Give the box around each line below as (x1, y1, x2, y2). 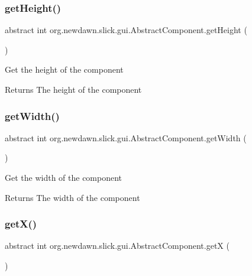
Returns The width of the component (5, 191, 140, 203)
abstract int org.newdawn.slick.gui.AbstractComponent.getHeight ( (5, 24, 247, 36)
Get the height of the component (5, 63, 124, 76)
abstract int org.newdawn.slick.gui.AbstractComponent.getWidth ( (5, 131, 247, 144)
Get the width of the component (5, 171, 122, 183)
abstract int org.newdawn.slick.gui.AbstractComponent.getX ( (5, 239, 230, 252)
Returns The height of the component (5, 83, 142, 95)
